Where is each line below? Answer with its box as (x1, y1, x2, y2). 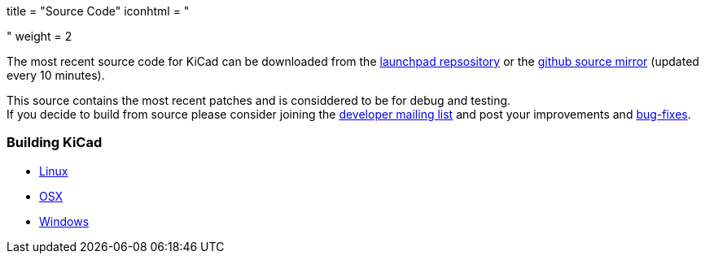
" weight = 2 (7, 29, 72, 43)
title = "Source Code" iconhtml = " (7, 4, 190, 18)
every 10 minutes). (7, 68, 105, 82)
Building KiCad (7, 134, 103, 151)
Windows (39, 214, 90, 228)
